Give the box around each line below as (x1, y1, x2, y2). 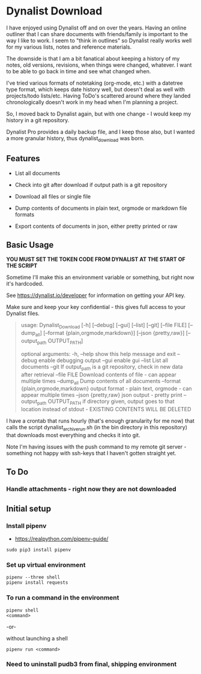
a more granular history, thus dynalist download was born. (6, 134, 145, 143)
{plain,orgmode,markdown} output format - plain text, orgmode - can (20, 385, 192, 392)
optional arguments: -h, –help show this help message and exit (20, 350, 176, 357)
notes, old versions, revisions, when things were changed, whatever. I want (6, 61, 192, 69)
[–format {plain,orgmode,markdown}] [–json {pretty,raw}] (43, 329, 185, 337)
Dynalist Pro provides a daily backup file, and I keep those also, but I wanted (6, 128, 195, 135)
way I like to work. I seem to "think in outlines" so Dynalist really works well (6, 37, 192, 44)
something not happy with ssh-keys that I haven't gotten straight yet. (6, 449, 177, 456)
